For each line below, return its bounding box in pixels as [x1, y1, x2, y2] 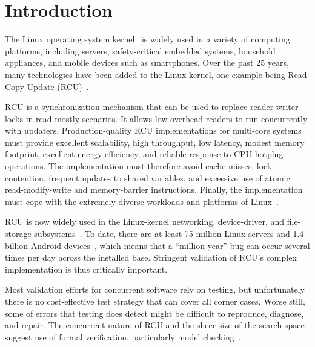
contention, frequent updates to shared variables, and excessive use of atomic [5, 171, 290, 184]
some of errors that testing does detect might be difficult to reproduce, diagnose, [5, 306, 304, 319]
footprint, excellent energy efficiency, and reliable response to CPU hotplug [5, 148, 283, 160]
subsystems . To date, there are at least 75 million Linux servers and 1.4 [34, 227, 304, 240]
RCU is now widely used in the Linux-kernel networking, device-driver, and [5, 215, 285, 228]
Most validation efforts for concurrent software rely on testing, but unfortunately [5, 283, 305, 296]
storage [5, 227, 31, 240]
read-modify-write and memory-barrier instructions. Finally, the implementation [5, 183, 303, 196]
